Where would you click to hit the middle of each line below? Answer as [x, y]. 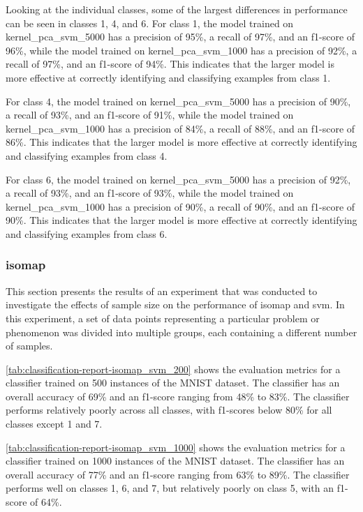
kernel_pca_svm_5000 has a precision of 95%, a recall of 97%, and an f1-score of [180, 37]
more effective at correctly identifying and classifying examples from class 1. [168, 77]
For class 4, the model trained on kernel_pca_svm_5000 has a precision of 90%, [178, 101]
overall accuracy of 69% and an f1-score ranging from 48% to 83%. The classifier [178, 396]
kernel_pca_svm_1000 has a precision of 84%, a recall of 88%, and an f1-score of [180, 128]
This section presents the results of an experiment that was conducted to [162, 291]
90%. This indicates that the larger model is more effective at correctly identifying [181, 220]
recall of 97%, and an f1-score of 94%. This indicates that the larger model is [170, 64]
